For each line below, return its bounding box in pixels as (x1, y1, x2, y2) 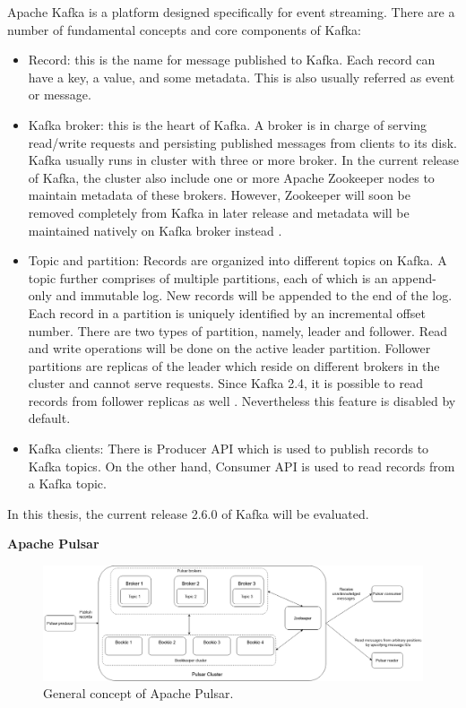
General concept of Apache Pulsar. (43, 684, 234, 703)
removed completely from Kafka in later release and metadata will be (28, 203, 410, 221)
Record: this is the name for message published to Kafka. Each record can (28, 50, 436, 69)
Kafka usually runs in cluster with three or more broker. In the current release (28, 151, 459, 169)
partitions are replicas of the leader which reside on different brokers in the (28, 356, 440, 375)
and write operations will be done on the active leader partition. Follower (28, 339, 431, 358)
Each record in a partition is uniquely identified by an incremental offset (28, 303, 426, 322)
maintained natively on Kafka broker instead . (28, 220, 282, 239)
